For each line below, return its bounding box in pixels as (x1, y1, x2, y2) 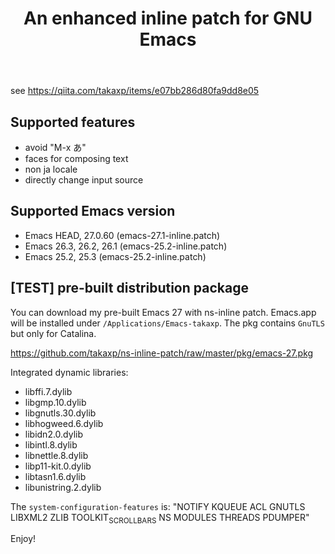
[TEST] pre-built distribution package (10, 280, 249, 297)
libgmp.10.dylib (24, 396, 87, 408)
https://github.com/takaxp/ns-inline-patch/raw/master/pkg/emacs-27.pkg (10, 347, 314, 359)
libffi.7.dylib (24, 385, 73, 397)
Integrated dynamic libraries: (10, 366, 129, 378)
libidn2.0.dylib (24, 428, 84, 440)
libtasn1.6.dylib (24, 470, 87, 482)
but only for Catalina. (10, 327, 97, 339)
